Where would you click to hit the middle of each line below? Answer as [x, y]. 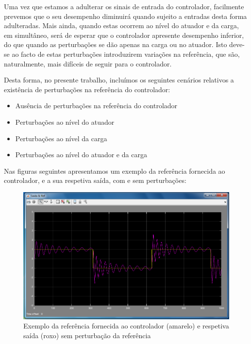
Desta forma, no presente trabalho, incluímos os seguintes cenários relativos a [119, 80]
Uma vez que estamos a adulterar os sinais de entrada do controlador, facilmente [124, 6]
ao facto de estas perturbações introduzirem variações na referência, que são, [126, 54]
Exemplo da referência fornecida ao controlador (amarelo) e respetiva [126, 326]
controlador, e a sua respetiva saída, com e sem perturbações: [95, 180]
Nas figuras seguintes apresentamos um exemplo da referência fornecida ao [115, 171]
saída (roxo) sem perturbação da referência [87, 335]
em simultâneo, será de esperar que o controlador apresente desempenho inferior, [124, 35]
